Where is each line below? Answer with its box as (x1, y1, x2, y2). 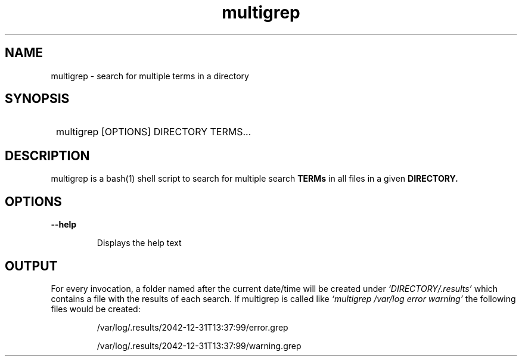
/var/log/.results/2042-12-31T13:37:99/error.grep (97, 322, 288, 332)
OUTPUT (5, 258, 58, 273)
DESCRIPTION (5, 148, 90, 163)
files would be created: (51, 303, 141, 314)
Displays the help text (97, 238, 182, 248)
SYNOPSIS (5, 91, 70, 107)
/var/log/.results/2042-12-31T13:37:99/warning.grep (97, 340, 302, 351)
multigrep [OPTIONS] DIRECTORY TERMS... (56, 126, 251, 138)
